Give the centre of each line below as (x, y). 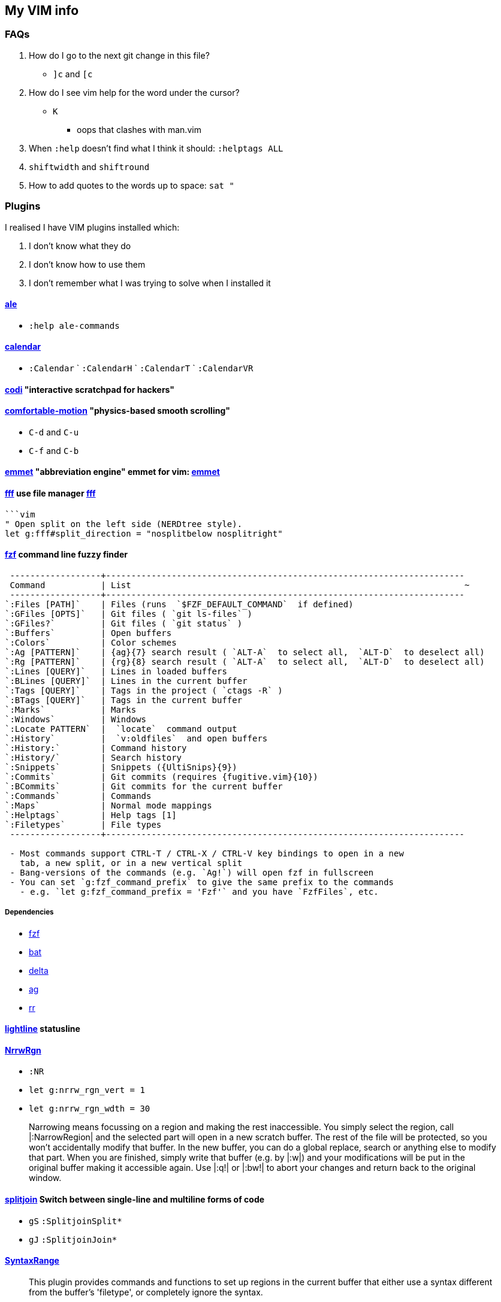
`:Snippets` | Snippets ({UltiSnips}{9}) (121, 767)
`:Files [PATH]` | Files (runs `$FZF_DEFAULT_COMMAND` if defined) (179, 604)
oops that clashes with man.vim (139, 129)
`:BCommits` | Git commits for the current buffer (144, 786)
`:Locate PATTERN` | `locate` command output (121, 729)
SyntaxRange (32, 1261)
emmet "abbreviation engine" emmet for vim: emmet (112, 472)
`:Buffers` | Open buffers (88, 633)
